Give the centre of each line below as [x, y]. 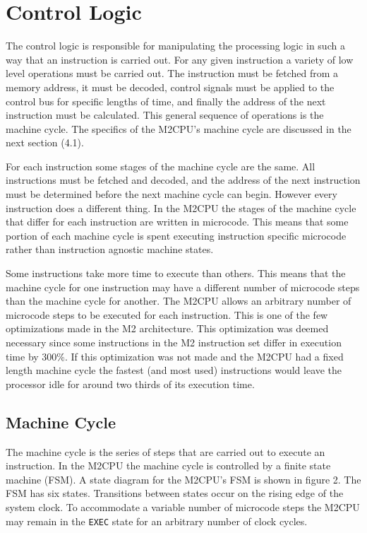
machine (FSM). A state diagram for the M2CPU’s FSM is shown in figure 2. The [183, 479]
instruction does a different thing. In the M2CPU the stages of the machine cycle [181, 207]
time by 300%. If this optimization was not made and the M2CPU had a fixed [175, 356]
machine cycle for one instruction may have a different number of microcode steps [183, 287]
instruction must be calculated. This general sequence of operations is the [165, 115]
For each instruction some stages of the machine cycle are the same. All [161, 166]
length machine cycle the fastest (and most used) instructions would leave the [174, 370]
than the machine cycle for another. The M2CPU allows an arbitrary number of [179, 301]
